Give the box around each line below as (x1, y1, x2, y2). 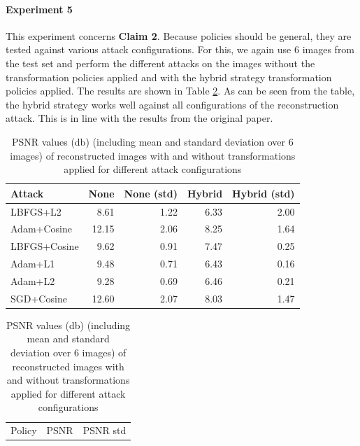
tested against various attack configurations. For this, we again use (6, 42, 291, 57)
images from (302, 42, 355, 57)
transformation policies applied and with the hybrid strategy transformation (6, 69, 332, 84)
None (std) (124, 186, 178, 200)
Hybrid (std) (232, 186, 295, 200)
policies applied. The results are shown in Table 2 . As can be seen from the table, (6, 83, 355, 98)
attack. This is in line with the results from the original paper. (6, 111, 273, 125)
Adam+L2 (10, 273, 55, 288)
